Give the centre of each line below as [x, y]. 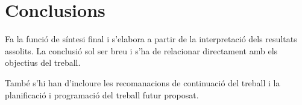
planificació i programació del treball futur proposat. [102, 94]
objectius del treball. [43, 62]
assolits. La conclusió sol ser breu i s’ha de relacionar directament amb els [141, 50]
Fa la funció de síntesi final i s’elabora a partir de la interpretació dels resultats [151, 39]
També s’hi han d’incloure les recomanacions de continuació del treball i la [143, 82]
